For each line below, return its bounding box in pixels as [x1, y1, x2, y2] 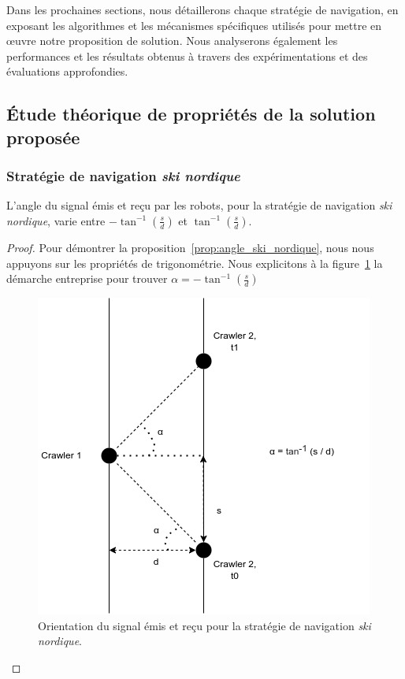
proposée [6, 124, 80, 149]
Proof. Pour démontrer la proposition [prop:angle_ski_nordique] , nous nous [6, 239, 374, 255]
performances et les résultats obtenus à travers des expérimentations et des [6, 47, 368, 64]
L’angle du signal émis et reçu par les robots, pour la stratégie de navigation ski [6, 197, 392, 213]
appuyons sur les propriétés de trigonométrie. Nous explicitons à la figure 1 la [6, 254, 383, 271]
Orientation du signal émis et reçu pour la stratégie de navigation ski [38, 617, 371, 633]
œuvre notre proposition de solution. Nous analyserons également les [6, 32, 338, 49]
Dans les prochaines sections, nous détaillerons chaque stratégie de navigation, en [6, 2, 399, 17]
